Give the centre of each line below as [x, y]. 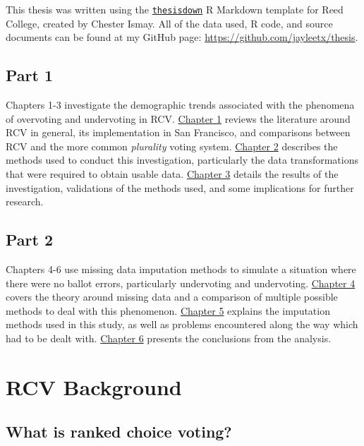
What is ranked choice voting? [119, 432]
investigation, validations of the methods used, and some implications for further [180, 187]
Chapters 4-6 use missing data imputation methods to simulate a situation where [181, 269]
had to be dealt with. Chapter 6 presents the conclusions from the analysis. [169, 338]
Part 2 [30, 240]
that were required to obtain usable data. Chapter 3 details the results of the [172, 174]
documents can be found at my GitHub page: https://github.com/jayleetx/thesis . [182, 37]
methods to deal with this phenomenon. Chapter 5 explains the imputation [168, 310]
